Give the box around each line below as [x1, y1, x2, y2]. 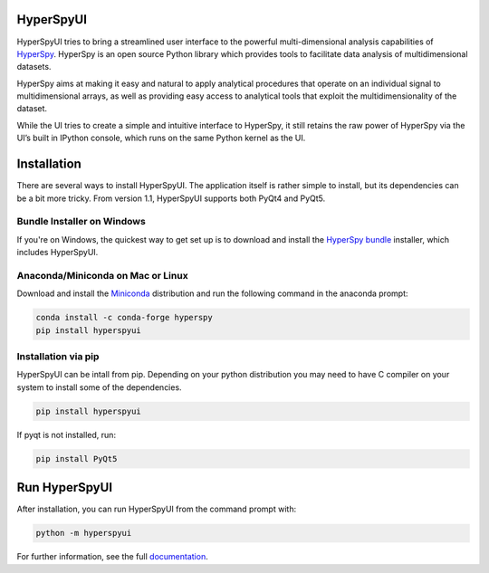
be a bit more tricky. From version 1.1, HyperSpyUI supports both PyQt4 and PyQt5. [16, 193, 326, 204]
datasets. [16, 62, 52, 72]
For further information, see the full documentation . [16, 551, 208, 562]
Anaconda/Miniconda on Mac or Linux [16, 269, 189, 282]
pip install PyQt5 [35, 454, 118, 463]
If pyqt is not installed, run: [16, 429, 117, 440]
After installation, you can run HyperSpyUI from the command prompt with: [16, 503, 297, 515]
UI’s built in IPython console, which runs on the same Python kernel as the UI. [16, 132, 306, 144]
